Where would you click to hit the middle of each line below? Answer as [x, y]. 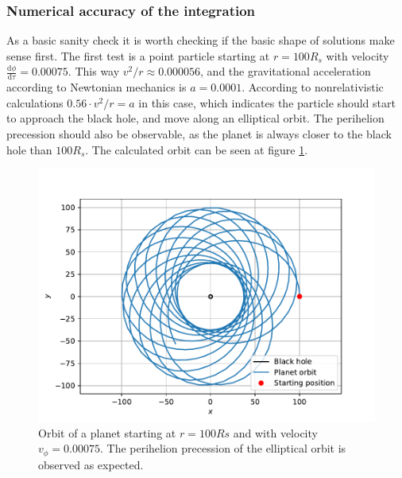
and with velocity [275, 432]
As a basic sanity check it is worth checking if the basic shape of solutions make [201, 40]
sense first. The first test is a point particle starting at [138, 55]
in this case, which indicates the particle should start [267, 102]
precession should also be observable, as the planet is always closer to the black [199, 134]
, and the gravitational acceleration [286, 71]
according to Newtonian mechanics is [97, 87]
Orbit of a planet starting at [107, 432]
